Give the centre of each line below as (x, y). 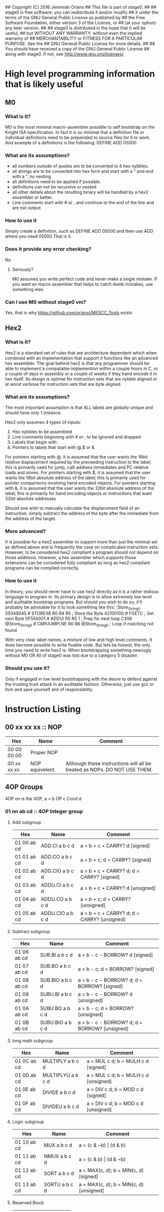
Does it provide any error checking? (48, 249)
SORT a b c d (59, 1173)
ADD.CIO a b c (57, 871)
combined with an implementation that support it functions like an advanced (82, 358)
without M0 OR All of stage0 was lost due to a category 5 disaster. (72, 655)
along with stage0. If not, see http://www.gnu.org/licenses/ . (65, 54)
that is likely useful (44, 84)
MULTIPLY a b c (61, 1061)
